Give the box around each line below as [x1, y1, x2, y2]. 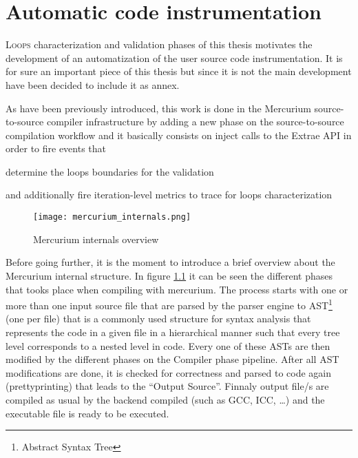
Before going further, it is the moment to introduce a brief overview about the [6, 255, 335, 269]
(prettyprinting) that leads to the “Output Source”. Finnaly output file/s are [6, 379, 329, 393]
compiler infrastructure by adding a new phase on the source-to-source [46, 114, 344, 129]
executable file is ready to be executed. [6, 406, 169, 420]
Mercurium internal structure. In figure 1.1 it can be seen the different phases [6, 268, 333, 282]
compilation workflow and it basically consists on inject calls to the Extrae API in [6, 127, 352, 142]
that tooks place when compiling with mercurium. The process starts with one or [6, 282, 348, 296]
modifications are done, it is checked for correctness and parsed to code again [6, 365, 332, 379]
